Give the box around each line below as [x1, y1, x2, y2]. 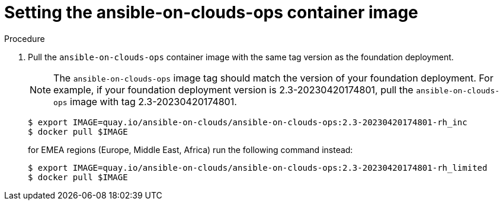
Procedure [4, 33, 45, 44]
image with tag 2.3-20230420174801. [70, 95, 237, 108]
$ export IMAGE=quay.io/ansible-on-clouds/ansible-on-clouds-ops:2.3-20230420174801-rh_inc [28, 117, 467, 127]
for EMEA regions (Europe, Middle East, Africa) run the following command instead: [28, 144, 353, 155]
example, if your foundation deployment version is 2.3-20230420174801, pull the [53, 83, 414, 96]
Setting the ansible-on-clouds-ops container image [4, 2, 418, 22]
